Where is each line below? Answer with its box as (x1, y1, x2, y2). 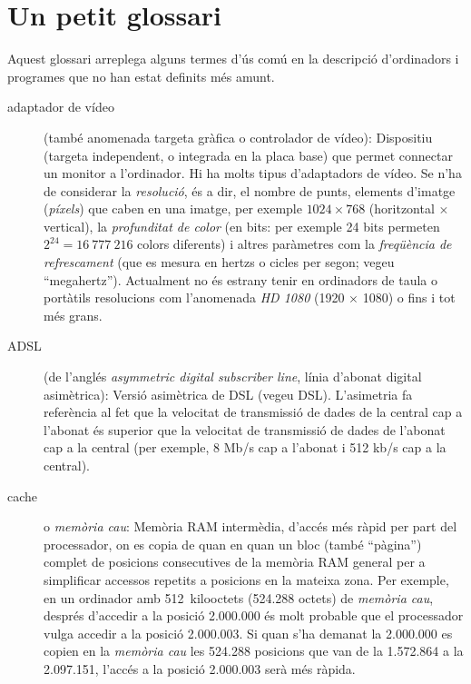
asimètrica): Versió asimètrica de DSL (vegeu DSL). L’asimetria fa (44, 384, 413, 403)
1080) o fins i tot (362, 288, 456, 307)
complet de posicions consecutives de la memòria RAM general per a (44, 552, 426, 571)
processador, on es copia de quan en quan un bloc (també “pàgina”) (44, 534, 422, 553)
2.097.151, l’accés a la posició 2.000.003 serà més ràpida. (44, 659, 356, 678)
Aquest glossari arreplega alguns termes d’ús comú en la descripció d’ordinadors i (7, 49, 459, 68)
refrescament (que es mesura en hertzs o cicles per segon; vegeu (44, 253, 395, 272)
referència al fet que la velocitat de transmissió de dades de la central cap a (44, 402, 463, 421)
